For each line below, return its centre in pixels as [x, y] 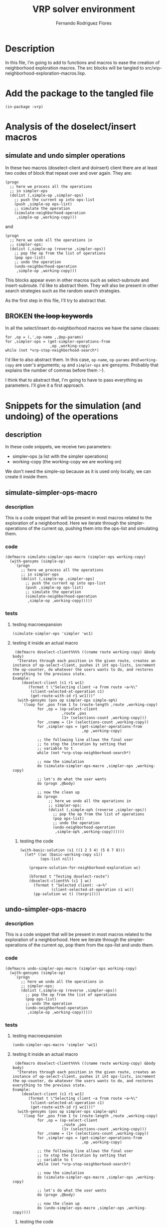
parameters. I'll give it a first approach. [45, 385]
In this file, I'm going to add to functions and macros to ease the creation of [83, 62]
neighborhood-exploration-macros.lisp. [46, 73]
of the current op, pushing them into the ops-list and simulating [93, 528]
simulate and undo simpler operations [65, 156]
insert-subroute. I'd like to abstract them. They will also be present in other [82, 285]
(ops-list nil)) [57, 859]
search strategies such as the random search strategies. [63, 290]
